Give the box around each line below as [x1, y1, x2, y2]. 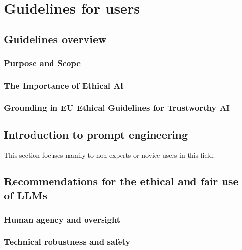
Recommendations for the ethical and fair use [4, 173, 239, 188]
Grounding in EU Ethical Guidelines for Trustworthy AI [4, 101, 230, 113]
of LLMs [4, 188, 48, 203]
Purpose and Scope [4, 57, 81, 69]
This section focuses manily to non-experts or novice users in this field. [4, 149, 215, 160]
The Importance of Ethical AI [4, 79, 124, 91]
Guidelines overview [4, 31, 107, 46]
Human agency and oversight [4, 213, 121, 225]
